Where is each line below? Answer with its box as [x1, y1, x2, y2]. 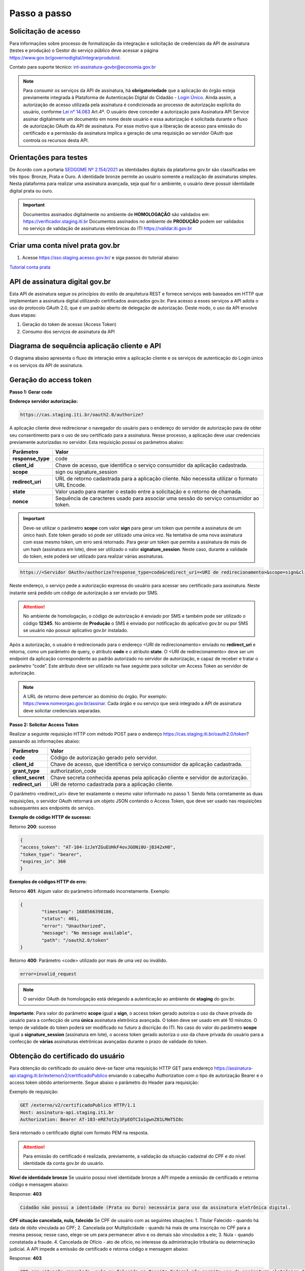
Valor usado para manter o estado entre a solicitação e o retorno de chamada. [55, 488, 242, 495]
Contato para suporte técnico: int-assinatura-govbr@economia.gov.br [9, 64, 156, 70]
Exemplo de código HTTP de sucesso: [9, 814, 91, 821]
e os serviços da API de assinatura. [9, 362, 83, 368]
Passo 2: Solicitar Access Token [9, 722, 79, 728]
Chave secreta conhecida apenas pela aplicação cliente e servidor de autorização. [50, 774, 249, 781]
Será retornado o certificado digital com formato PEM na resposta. [9, 1130, 149, 1136]
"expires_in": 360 [20, 858, 66, 864]
